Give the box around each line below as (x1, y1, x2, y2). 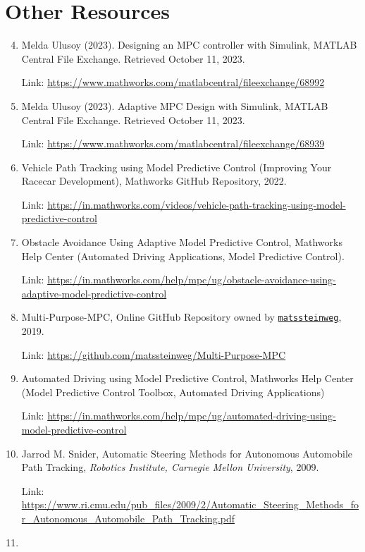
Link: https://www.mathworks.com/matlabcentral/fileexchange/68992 (21, 75, 325, 90)
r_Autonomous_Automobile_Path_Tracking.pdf (21, 511, 235, 526)
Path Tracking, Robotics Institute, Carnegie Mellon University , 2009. (21, 460, 319, 474)
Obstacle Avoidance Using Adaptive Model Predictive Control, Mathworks (21, 235, 342, 250)
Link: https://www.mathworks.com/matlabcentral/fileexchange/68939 (21, 136, 325, 151)
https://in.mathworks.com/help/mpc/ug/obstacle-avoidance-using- (47, 272, 336, 287)
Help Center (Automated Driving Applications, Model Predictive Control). (21, 248, 345, 263)
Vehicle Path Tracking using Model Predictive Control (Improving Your (21, 159, 332, 174)
